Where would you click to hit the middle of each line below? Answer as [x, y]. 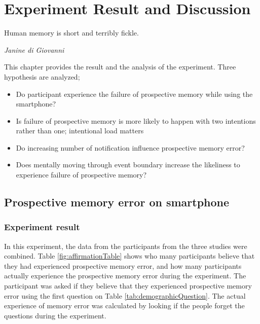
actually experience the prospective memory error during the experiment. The [125, 276]
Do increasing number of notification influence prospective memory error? [130, 147]
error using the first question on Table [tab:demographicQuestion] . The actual [125, 295]
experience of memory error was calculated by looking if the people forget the [124, 305]
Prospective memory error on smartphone [117, 202]
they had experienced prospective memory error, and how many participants [123, 265]
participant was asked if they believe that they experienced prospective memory [128, 286]
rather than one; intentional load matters [80, 131]
